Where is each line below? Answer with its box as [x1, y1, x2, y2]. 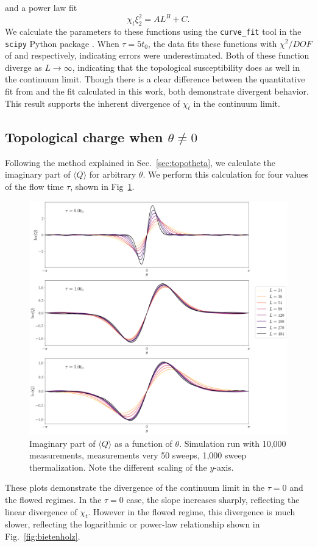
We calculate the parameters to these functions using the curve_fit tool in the [5, 24, 302, 37]
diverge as [5, 60, 42, 73]
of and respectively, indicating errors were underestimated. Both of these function [5, 49, 309, 62]
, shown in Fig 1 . [70, 179, 135, 192]
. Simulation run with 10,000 [179, 437, 286, 449]
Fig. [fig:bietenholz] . [5, 529, 80, 542]
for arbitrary [89, 168, 136, 181]
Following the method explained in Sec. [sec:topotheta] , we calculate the [5, 156, 276, 168]
